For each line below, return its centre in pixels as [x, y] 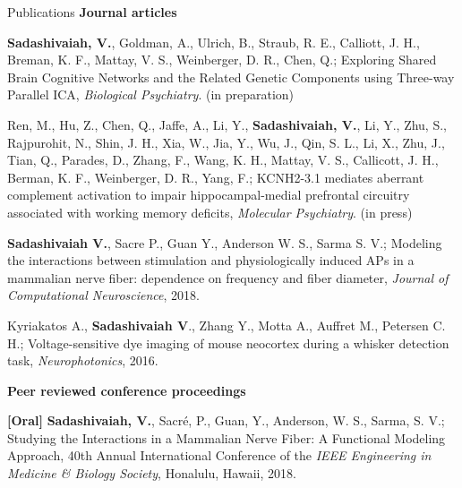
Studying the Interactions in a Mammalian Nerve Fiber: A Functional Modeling [227, 437]
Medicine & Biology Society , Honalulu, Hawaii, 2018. [152, 473]
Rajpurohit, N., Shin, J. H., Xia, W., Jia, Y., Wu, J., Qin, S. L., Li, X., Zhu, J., [226, 142]
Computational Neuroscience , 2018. [103, 295]
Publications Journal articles [92, 12]
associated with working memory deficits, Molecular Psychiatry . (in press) [210, 212]
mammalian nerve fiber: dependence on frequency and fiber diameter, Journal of [228, 277]
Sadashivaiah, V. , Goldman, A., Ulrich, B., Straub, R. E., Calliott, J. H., [214, 42]
